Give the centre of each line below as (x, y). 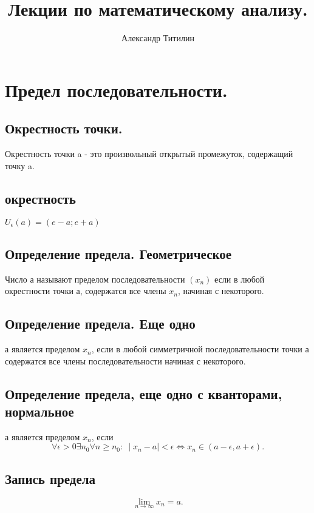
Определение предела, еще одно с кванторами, (144, 393)
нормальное (39, 411)
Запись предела (50, 478)
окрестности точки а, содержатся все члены (86, 291)
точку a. (20, 165)
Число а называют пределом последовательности (95, 279)
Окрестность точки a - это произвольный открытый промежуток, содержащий (149, 154)
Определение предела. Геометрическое (118, 253)
